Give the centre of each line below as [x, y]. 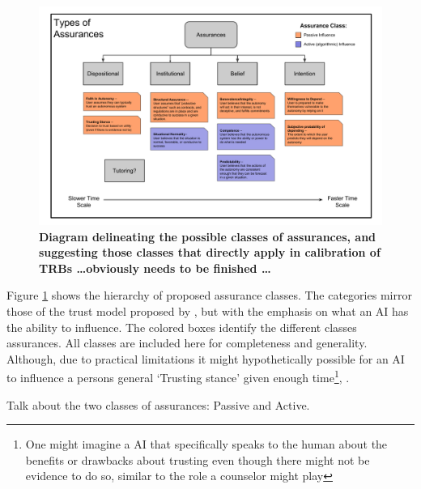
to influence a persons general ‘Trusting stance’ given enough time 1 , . [178, 376]
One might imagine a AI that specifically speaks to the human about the [206, 444]
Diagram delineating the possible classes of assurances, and [208, 236]
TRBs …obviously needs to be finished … [155, 268]
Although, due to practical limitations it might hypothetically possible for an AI [206, 358]
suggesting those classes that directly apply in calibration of [210, 252]
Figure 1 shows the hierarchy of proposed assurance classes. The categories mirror [209, 295]
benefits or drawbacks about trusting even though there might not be [198, 459]
